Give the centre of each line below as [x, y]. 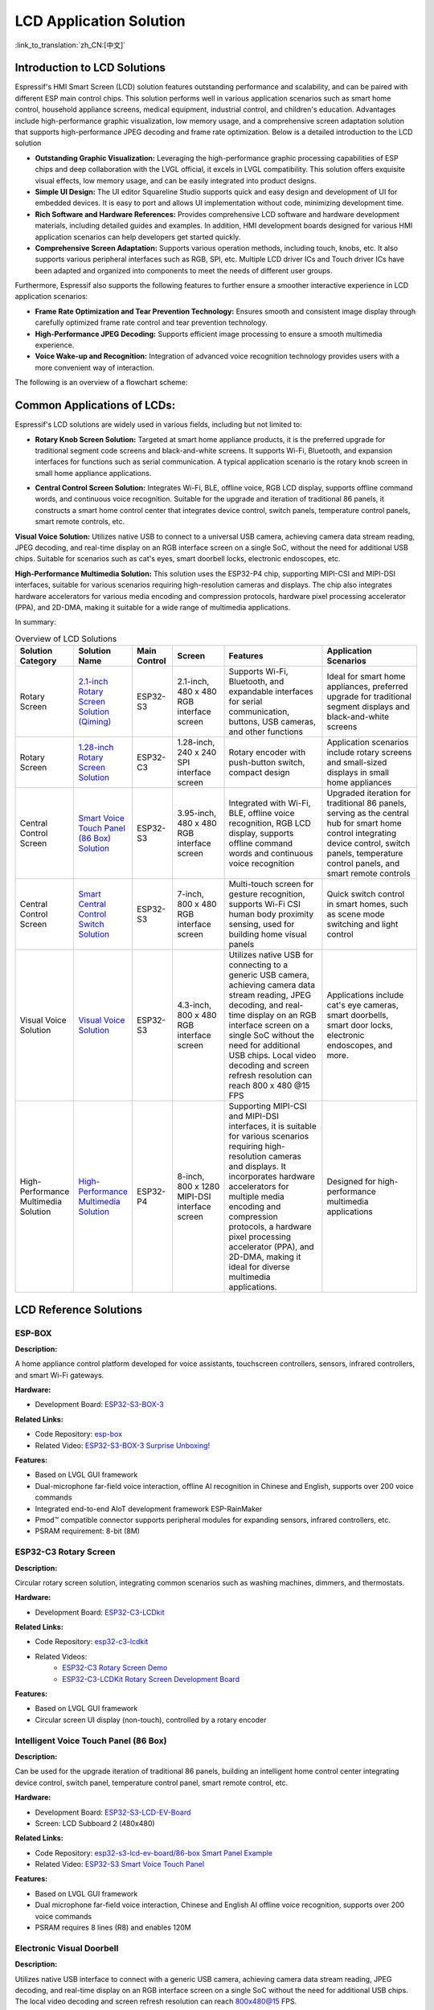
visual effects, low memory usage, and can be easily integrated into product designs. [176, 180]
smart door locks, [360, 1025]
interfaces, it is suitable [272, 1126]
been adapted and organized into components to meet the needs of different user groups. [184, 270]
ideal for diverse [260, 1267]
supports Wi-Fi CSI [265, 904]
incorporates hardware [272, 1176]
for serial [246, 702]
